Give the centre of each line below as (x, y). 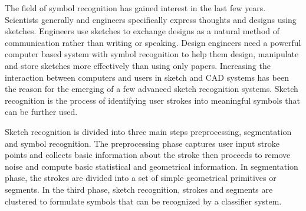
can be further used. (41, 112)
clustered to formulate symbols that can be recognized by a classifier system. (143, 201)
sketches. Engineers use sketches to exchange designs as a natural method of (142, 31)
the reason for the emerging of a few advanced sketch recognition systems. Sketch (152, 89)
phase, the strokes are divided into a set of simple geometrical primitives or (141, 178)
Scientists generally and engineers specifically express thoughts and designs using (151, 19)
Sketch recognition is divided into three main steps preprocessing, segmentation (148, 131)
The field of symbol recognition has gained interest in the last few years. (135, 8)
